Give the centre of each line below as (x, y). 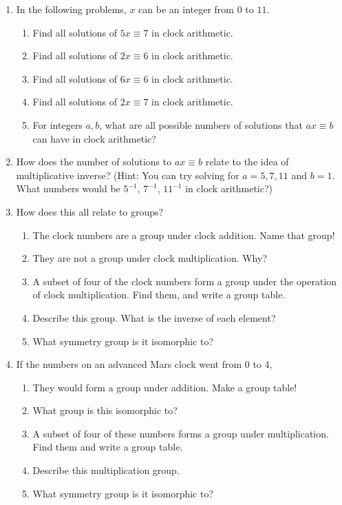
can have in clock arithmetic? (94, 138)
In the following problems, (71, 9)
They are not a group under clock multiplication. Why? (150, 258)
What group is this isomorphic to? (105, 410)
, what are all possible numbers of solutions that (201, 124)
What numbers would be (68, 188)
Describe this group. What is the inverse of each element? (154, 317)
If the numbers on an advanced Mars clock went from (129, 364)
